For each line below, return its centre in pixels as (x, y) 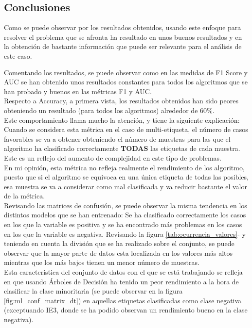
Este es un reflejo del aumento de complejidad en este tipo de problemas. (113, 157)
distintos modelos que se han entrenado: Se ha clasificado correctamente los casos (125, 215)
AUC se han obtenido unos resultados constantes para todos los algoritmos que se (126, 82)
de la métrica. (25, 196)
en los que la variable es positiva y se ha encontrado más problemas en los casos (123, 224)
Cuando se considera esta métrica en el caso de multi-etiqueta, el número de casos (126, 129)
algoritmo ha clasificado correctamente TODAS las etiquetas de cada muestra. (122, 148)
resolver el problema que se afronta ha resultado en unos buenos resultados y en (123, 37)
